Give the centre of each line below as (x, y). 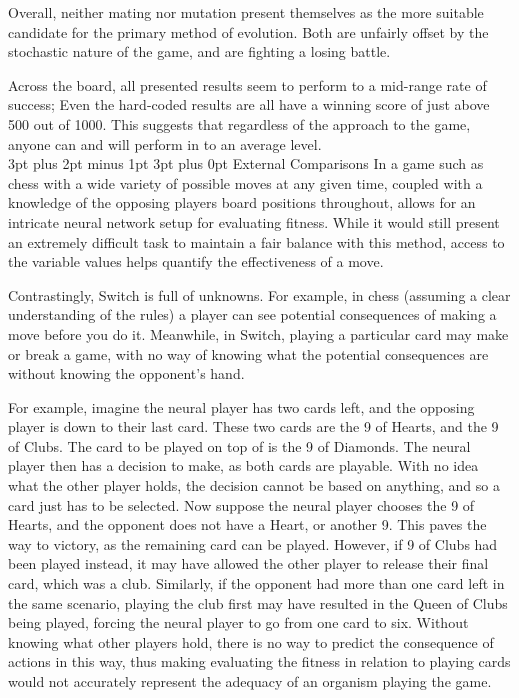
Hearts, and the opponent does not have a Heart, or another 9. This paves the (247, 524)
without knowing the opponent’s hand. (126, 373)
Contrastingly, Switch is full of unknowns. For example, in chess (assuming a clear (259, 294)
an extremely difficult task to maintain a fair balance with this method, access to (256, 241)
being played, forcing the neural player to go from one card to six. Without (238, 622)
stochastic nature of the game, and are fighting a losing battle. (199, 51)
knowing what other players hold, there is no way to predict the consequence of (251, 641)
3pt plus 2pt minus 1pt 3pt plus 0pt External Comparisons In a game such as (246, 163)
